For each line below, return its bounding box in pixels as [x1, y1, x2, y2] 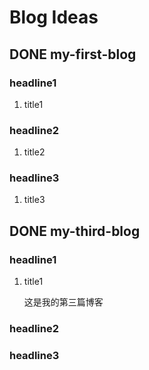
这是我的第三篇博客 [23, 296, 104, 308]
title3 [23, 194, 46, 206]
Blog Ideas [9, 6, 99, 29]
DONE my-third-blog [9, 222, 141, 240]
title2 [23, 146, 46, 158]
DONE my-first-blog [9, 46, 137, 63]
